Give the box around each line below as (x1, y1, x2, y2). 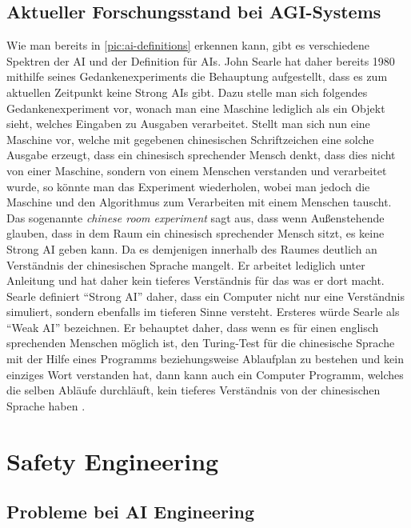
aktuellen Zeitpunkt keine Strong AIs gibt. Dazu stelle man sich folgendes (6, 83, 368, 100)
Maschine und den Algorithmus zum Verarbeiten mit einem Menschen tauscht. (6, 194, 392, 210)
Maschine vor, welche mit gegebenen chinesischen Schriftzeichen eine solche (6, 130, 374, 147)
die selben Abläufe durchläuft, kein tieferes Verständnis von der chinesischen (6, 382, 381, 398)
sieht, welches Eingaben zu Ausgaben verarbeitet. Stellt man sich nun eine (6, 115, 370, 132)
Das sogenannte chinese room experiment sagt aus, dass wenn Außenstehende (6, 209, 385, 226)
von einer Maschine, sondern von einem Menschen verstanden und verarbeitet (6, 162, 387, 178)
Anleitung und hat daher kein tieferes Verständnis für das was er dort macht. (6, 272, 385, 289)
